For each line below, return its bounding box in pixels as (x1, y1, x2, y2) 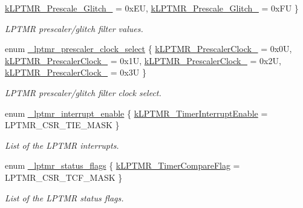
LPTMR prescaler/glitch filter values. (5, 22, 143, 34)
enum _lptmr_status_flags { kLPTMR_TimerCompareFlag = (5, 159, 240, 172)
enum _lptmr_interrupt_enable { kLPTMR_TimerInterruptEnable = (5, 106, 268, 119)
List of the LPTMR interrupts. (5, 138, 119, 151)
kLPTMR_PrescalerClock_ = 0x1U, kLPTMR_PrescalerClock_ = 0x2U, (5, 54, 281, 67)
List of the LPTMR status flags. (5, 191, 124, 204)
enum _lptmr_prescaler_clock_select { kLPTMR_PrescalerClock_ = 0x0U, (5, 42, 292, 55)
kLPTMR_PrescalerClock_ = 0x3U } (5, 66, 146, 79)
